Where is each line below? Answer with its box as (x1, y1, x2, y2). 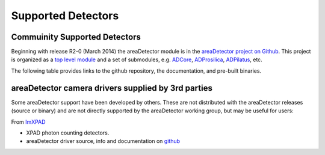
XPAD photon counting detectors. (26, 129, 110, 136)
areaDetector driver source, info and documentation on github (26, 138, 181, 145)
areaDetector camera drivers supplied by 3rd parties (11, 83, 213, 93)
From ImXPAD (11, 118, 46, 126)
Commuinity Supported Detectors (11, 32, 141, 42)
